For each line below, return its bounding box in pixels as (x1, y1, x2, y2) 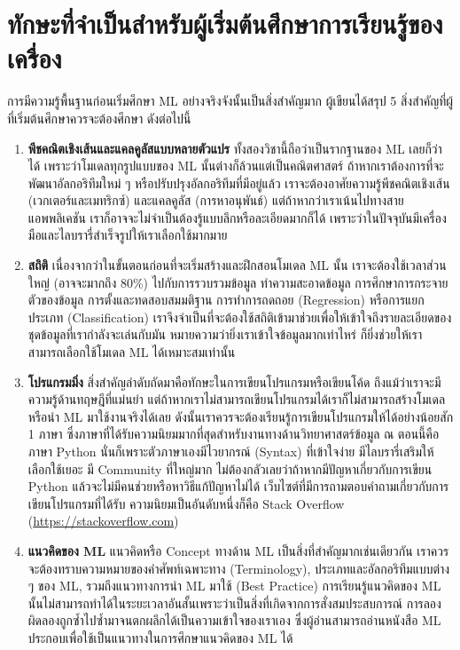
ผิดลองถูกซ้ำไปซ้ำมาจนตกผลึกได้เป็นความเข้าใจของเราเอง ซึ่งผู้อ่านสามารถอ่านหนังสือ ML (27, 611, 441, 630)
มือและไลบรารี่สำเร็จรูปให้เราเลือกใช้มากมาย (27, 226, 228, 244)
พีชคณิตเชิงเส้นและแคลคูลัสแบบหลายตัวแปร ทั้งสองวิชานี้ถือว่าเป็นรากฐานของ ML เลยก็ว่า (27, 139, 442, 157)
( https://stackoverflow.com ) (27, 511, 179, 530)
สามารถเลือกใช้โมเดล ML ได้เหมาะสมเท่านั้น (27, 343, 236, 361)
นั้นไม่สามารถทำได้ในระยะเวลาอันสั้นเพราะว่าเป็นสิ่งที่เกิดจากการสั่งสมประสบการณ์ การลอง (27, 593, 441, 612)
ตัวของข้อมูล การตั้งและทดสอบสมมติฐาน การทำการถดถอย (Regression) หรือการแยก (27, 290, 425, 309)
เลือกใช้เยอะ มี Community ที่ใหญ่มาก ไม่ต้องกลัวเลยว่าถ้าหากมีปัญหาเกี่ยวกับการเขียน (27, 459, 433, 478)
